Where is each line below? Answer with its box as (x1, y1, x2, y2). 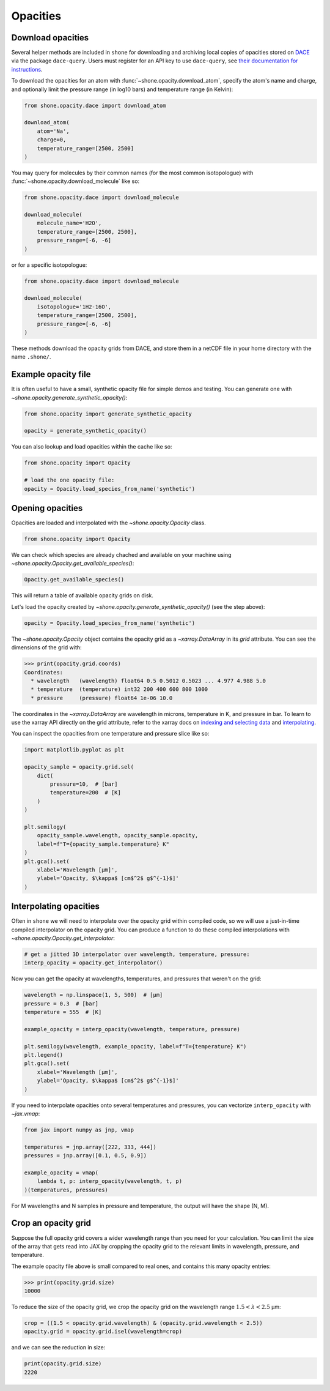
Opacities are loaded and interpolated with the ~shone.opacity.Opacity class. (11, 519, 206, 526)
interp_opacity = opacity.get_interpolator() (24, 960, 163, 966)
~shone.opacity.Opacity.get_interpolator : (11, 934, 116, 942)
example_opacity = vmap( (24, 1169, 99, 1176)
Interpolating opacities (11, 901, 100, 912)
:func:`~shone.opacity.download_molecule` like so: (11, 177, 140, 185)
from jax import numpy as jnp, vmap (24, 1126, 134, 1133)
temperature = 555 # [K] (24, 1009, 102, 1016)
